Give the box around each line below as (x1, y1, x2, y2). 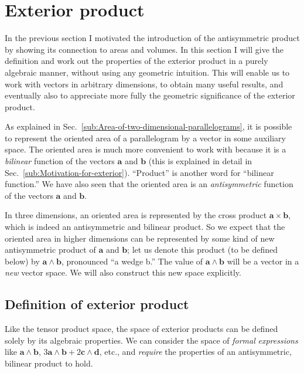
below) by (5, 255, 40, 267)
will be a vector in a (227, 255, 299, 267)
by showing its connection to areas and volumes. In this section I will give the (5, 43, 284, 55)
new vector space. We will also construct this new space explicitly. (5, 266, 241, 279)
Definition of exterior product (5, 295, 189, 313)
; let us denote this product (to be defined (127, 243, 278, 256)
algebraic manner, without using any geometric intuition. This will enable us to (5, 66, 290, 78)
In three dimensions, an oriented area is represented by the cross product (5, 209, 267, 221)
